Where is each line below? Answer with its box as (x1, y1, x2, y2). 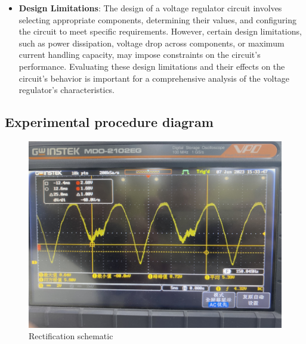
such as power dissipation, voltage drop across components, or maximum (18, 36, 285, 49)
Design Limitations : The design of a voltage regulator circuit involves (18, 2, 282, 14)
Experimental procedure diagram (5, 113, 214, 131)
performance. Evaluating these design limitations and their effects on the (18, 60, 285, 72)
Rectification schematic (29, 330, 113, 342)
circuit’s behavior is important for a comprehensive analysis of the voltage (18, 72, 290, 84)
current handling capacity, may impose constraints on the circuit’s (18, 48, 261, 61)
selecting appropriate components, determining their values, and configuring (18, 13, 296, 26)
